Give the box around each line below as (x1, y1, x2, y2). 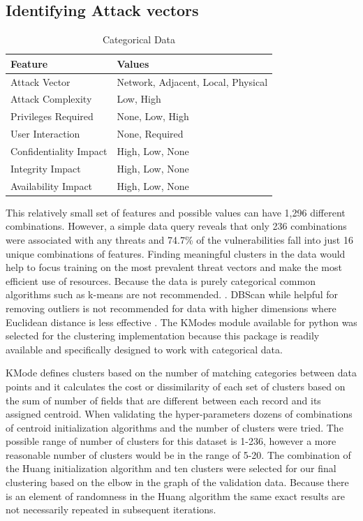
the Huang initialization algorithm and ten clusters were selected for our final (6, 461, 336, 476)
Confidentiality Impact (10, 144, 108, 159)
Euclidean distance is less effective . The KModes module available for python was (6, 314, 357, 329)
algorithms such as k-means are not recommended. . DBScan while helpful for (6, 287, 339, 302)
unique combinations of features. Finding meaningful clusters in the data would (6, 246, 346, 260)
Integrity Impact (10, 161, 81, 175)
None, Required (117, 126, 184, 141)
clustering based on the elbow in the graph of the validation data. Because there (6, 475, 349, 490)
